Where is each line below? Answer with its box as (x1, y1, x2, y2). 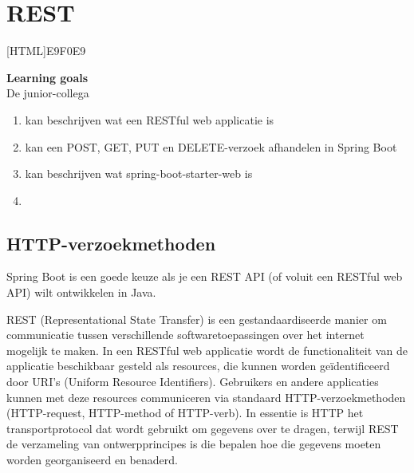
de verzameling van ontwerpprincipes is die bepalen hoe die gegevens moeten (6, 436, 381, 452)
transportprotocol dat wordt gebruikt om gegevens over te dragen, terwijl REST (6, 420, 399, 436)
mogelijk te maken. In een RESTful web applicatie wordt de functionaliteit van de (6, 341, 408, 358)
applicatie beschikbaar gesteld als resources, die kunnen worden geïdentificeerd (6, 357, 390, 374)
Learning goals (6, 69, 89, 85)
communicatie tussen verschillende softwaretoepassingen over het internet (6, 326, 365, 343)
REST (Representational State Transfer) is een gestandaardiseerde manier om (6, 310, 387, 327)
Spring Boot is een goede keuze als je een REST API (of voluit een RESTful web (6, 268, 403, 285)
